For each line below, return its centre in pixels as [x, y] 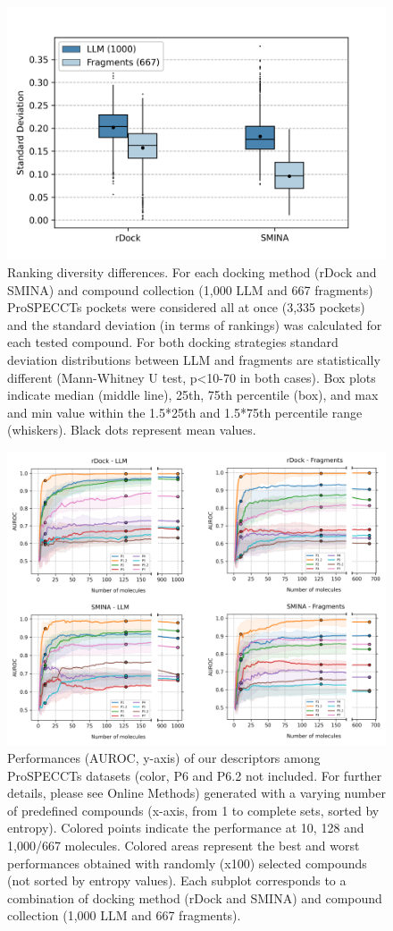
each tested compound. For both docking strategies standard [173, 342]
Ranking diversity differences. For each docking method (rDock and [192, 271]
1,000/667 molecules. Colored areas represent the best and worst [184, 845]
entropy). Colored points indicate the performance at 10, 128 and [186, 828]
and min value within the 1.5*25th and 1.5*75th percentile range [185, 412]
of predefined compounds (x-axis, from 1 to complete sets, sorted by [193, 810]
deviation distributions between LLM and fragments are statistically [194, 359]
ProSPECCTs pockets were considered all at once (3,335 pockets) [186, 307]
